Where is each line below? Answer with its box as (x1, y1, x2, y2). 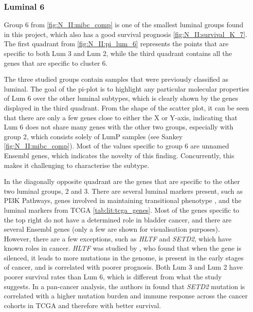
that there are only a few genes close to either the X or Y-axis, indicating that (4, 112, 237, 122)
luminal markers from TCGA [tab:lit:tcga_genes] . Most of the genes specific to (4, 204, 239, 215)
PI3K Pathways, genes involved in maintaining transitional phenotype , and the (4, 195, 241, 205)
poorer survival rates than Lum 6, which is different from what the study (4, 272, 222, 282)
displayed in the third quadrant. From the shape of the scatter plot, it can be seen (4, 102, 249, 112)
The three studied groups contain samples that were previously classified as (4, 74, 229, 84)
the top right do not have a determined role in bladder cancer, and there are (4, 214, 232, 224)
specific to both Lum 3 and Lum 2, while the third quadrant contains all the (4, 48, 232, 58)
